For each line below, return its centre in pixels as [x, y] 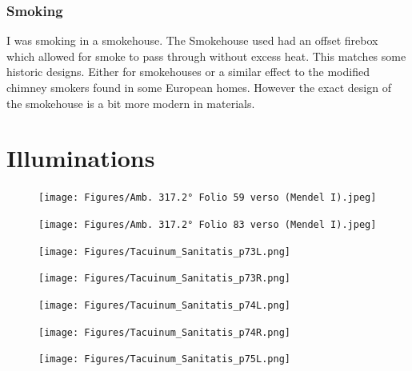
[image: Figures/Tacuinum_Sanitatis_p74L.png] [164, 305]
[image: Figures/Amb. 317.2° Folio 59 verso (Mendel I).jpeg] [208, 198]
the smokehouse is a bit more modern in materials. [131, 103]
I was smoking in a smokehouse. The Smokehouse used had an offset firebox [192, 40]
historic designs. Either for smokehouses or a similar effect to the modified [188, 72]
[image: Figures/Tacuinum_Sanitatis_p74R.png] [164, 332]
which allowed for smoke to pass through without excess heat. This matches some [206, 56]
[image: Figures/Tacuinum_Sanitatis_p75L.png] [164, 359]
